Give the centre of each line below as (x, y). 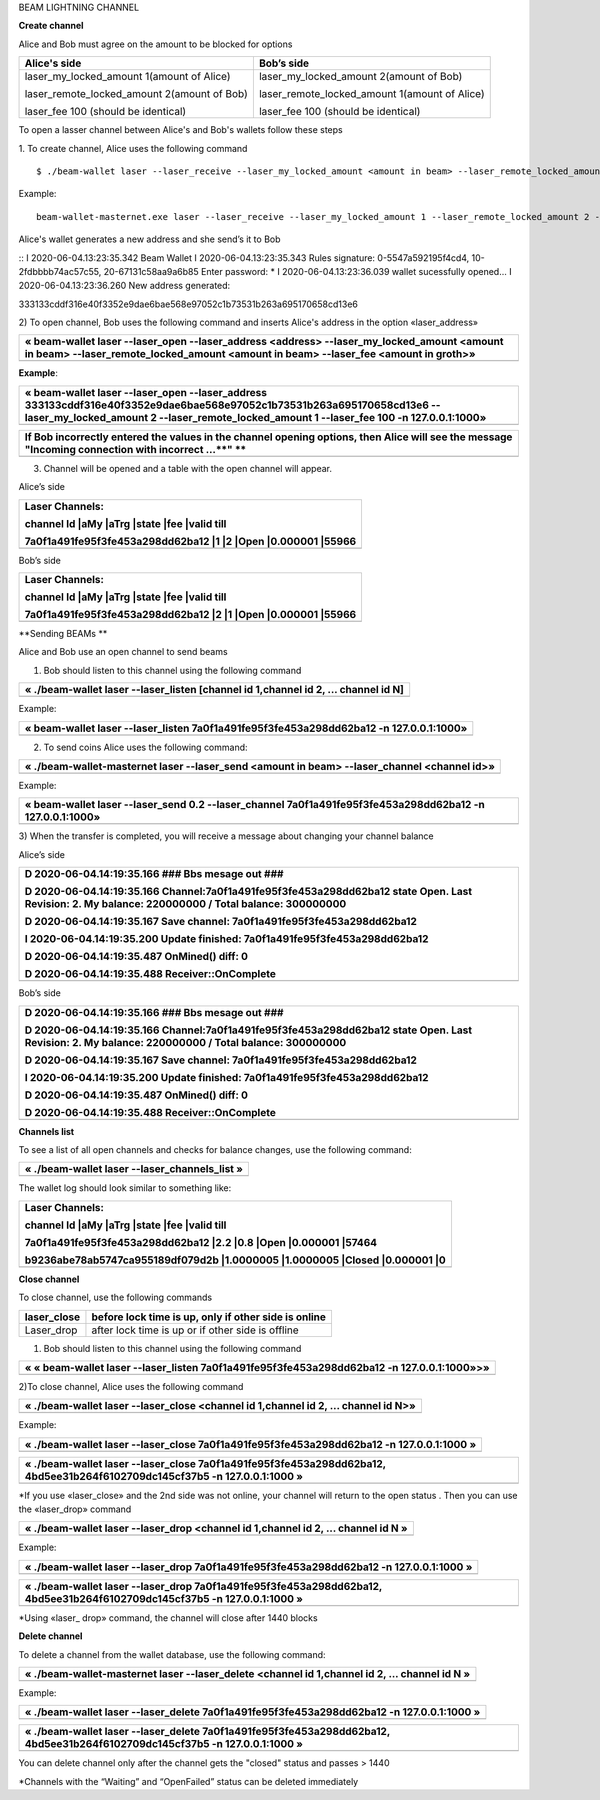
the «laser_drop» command (75, 1509)
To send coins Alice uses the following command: (146, 747)
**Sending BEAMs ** (63, 634)
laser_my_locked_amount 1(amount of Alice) (127, 77)
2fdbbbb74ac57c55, (60, 271)
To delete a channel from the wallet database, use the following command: (172, 1654)
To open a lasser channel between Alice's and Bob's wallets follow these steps (181, 130)
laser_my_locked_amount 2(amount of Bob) (360, 77)
